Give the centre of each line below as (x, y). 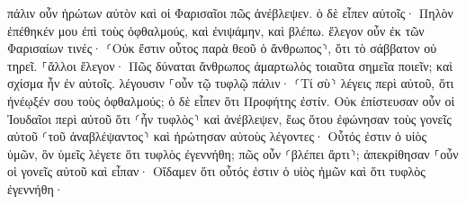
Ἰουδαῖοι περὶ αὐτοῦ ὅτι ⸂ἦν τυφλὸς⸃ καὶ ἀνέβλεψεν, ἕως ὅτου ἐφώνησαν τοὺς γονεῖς (229, 118)
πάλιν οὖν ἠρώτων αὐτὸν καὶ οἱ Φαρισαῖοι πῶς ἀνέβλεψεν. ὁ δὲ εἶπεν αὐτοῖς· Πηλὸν (230, 13)
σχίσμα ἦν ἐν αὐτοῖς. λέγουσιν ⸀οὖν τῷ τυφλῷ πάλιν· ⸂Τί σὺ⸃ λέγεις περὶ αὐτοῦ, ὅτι (231, 83)
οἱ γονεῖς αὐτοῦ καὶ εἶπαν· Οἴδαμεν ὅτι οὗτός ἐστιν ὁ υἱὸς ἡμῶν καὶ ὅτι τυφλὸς (216, 171)
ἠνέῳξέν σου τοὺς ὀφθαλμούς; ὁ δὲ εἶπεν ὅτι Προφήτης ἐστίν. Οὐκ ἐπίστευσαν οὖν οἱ (231, 100)
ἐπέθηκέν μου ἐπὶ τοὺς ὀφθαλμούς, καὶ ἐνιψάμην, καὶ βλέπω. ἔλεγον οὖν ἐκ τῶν (216, 30)
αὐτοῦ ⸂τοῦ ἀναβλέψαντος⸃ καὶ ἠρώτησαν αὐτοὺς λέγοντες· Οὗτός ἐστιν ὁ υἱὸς (217, 136)
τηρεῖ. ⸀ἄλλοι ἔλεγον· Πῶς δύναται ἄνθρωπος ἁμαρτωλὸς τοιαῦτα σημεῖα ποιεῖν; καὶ (230, 65)
